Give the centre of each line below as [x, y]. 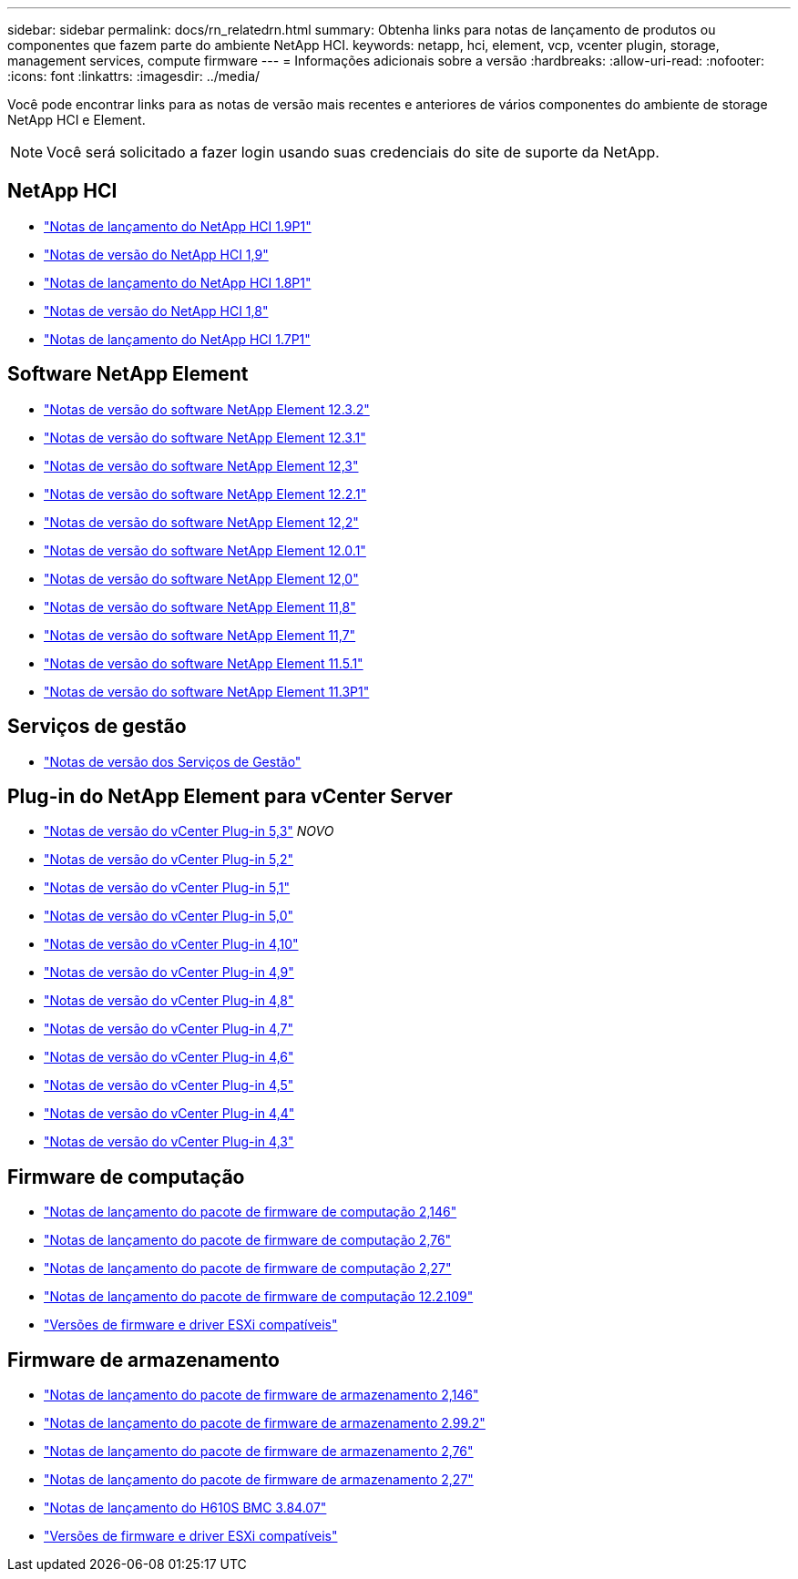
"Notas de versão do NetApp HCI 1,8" [156, 311]
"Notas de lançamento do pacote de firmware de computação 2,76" [248, 1240]
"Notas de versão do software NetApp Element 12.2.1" [205, 494]
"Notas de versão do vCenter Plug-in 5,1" [167, 888]
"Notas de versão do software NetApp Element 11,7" [200, 635]
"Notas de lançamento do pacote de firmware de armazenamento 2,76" [259, 1452]
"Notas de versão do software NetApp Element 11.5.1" [204, 663]
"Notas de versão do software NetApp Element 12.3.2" [207, 409]
